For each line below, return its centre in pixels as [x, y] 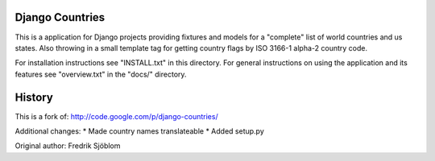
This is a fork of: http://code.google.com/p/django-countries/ [116, 116]
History [34, 97]
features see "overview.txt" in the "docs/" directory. [101, 74]
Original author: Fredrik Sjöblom [68, 146]
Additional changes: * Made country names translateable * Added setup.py [140, 131]
